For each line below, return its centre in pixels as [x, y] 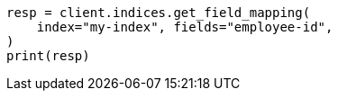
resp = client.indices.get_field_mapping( [159, 13]
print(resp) [48, 56]
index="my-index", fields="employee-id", [185, 27]
